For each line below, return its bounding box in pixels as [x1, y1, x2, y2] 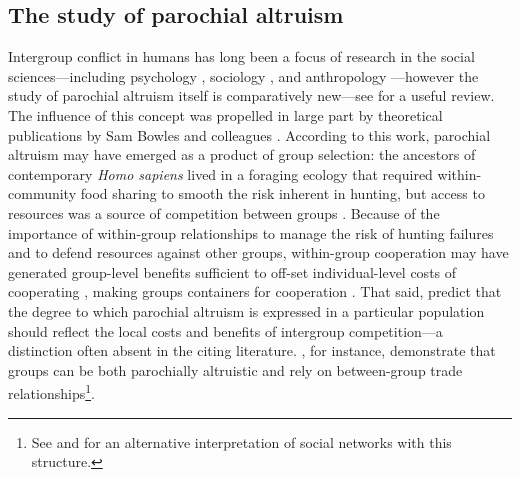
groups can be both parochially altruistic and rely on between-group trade [8, 359, 463, 380]
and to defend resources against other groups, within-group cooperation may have [8, 242, 509, 263]
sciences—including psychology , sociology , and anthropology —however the [8, 65, 479, 86]
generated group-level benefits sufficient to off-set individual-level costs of [8, 261, 457, 282]
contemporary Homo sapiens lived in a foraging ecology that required [8, 163, 433, 184]
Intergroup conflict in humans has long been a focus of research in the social [8, 46, 475, 67]
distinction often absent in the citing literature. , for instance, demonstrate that [8, 340, 496, 361]
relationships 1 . [8, 380, 95, 403]
